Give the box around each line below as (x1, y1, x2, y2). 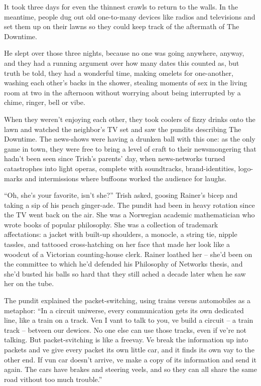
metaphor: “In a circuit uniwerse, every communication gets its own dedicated (4, 305, 244, 315)
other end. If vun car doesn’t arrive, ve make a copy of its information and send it (4, 354, 256, 364)
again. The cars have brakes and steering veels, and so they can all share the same (4, 364, 257, 374)
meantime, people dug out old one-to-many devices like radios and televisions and (4, 11, 255, 22)
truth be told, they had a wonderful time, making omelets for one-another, (4, 67, 233, 78)
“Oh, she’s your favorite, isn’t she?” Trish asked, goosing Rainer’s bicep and (4, 190, 237, 200)
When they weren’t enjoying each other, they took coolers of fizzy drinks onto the (4, 113, 255, 124)
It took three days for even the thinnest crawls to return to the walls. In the (4, 2, 238, 12)
